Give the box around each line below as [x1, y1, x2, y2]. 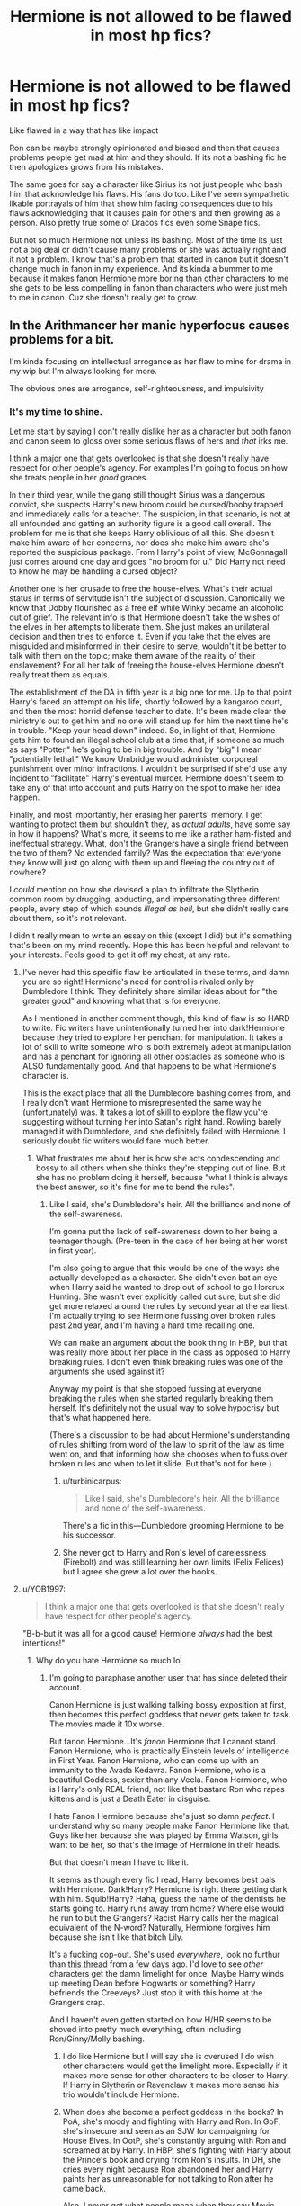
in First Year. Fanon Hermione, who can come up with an [49, 1755, 259, 1766]
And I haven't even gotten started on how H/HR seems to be [49, 2014, 272, 2025]
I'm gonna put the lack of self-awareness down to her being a [49, 1226, 278, 1237]
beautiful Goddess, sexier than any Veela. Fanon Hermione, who [49, 1774, 288, 1785]
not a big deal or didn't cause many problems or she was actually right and [9, 244, 287, 255]
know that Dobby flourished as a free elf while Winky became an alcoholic [9, 603, 285, 614]
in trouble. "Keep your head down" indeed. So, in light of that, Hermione [9, 725, 276, 736]
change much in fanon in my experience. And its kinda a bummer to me [9, 263, 274, 274]
